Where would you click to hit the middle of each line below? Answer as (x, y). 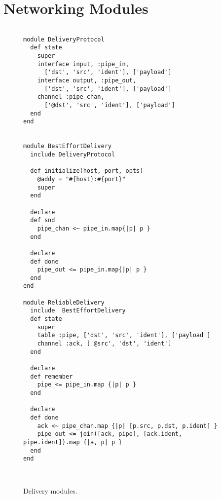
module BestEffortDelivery (67, 146)
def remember (52, 376)
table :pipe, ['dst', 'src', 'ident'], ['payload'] (124, 335)
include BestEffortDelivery (78, 311)
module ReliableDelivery (64, 302)
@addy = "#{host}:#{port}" (81, 179)
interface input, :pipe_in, (83, 64)
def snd (43, 220)
